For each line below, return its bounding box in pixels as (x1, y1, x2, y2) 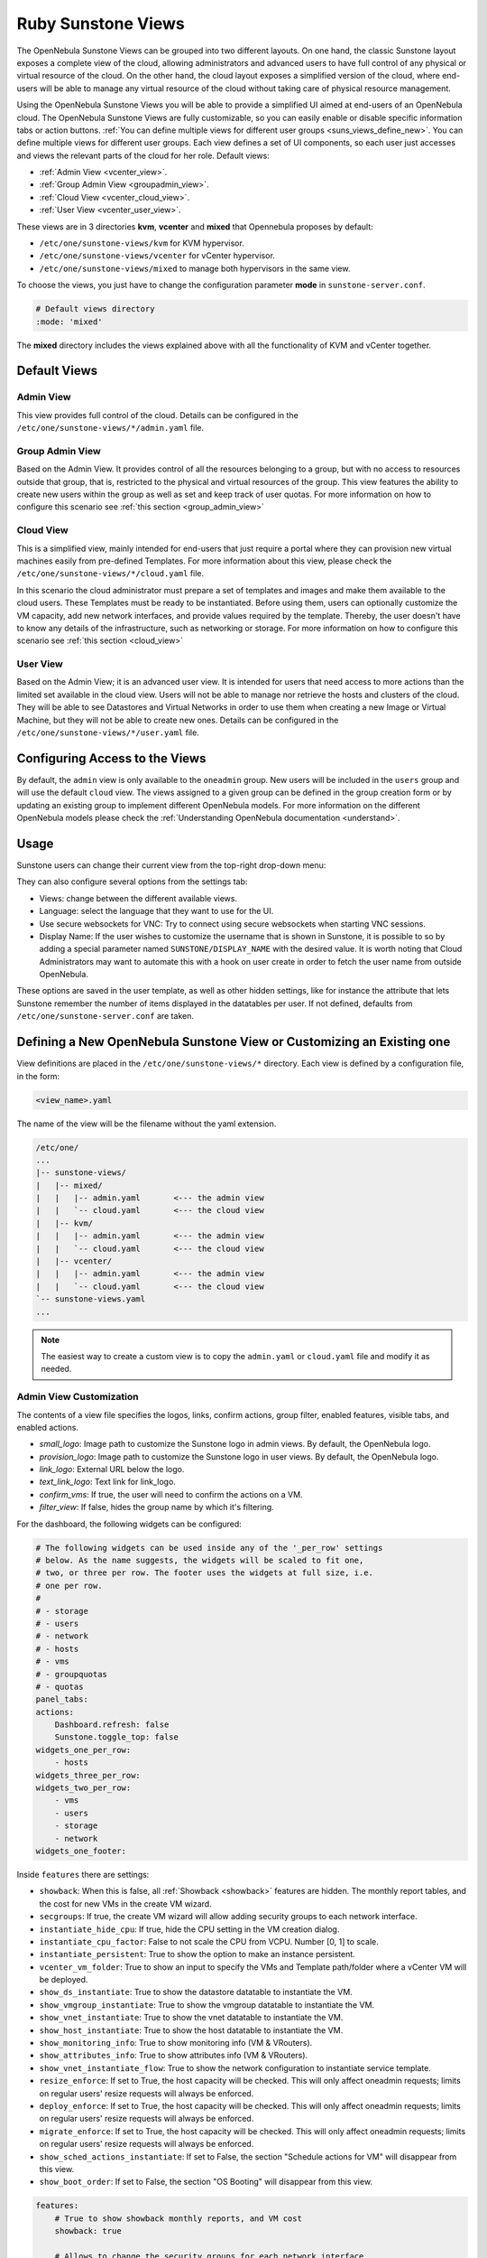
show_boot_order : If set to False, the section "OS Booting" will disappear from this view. (39, 2177, 373, 2188)
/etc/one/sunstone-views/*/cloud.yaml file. (16, 568, 205, 579)
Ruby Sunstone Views (16, 14, 185, 33)
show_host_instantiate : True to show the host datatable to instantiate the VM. (39, 2024, 344, 2036)
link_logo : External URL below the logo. (39, 1464, 185, 1475)
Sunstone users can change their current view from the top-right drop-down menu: (16, 859, 326, 871)
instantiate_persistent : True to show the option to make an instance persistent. (39, 1949, 355, 1960)
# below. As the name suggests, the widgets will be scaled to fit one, (35, 1555, 364, 1565)
